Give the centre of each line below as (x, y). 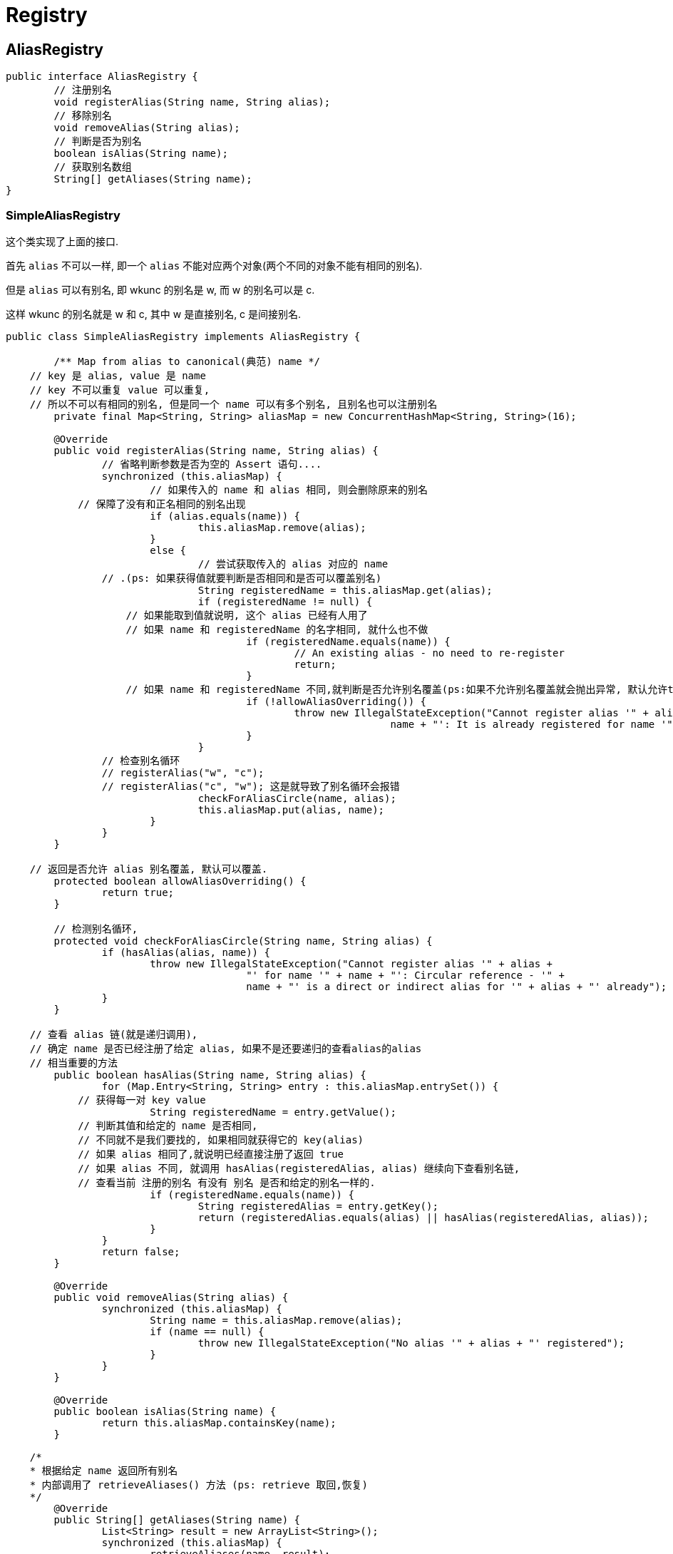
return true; (138, 892)
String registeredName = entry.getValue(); (273, 1112)
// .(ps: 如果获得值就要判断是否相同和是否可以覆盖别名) (242, 578)
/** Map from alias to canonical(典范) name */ (187, 361)
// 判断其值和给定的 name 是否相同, (168, 1125)
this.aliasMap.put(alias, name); (291, 809)
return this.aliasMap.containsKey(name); (219, 1422)
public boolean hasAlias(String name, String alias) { (210, 1075)
